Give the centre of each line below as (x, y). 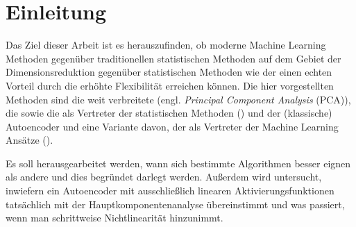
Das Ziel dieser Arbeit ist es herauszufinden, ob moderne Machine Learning (166, 45)
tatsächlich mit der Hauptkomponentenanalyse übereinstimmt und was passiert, (175, 204)
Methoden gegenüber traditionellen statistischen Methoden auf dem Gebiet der (173, 58)
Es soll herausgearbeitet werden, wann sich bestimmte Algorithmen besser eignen (178, 163)
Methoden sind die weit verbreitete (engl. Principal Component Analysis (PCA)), (178, 99)
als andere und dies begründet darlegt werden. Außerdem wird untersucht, (164, 177)
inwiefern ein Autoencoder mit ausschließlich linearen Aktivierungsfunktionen (170, 191)
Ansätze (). (29, 140)
